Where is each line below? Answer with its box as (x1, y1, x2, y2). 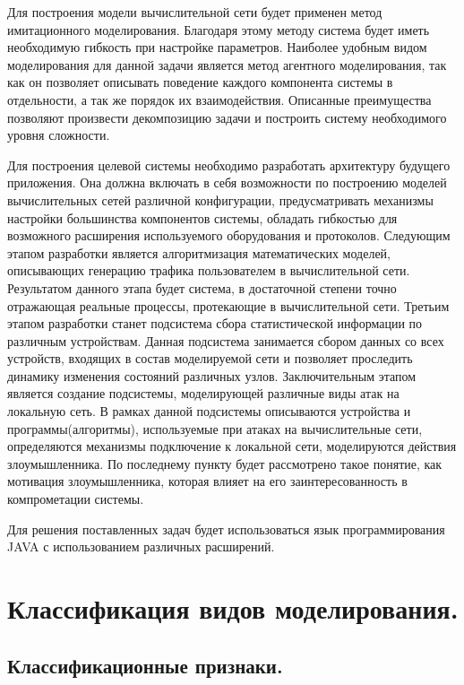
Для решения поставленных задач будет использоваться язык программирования (7, 519, 445, 538)
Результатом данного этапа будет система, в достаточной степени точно (7, 278, 397, 297)
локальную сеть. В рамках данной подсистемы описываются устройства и (7, 402, 411, 421)
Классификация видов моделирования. (7, 590, 459, 626)
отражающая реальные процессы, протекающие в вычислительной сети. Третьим (7, 296, 450, 315)
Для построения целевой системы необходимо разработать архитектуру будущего (7, 155, 451, 174)
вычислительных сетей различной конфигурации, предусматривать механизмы (7, 190, 434, 209)
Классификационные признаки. (7, 651, 283, 679)
